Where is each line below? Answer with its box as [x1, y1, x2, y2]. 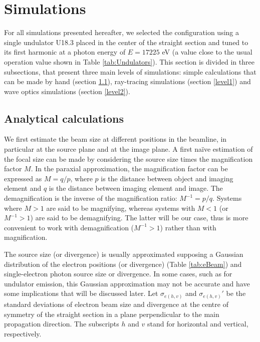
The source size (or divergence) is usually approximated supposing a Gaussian [4, 249, 243, 259]
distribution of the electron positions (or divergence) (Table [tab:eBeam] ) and [4, 258, 242, 269]
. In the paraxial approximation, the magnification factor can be [31, 163, 228, 174]
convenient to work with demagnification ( [4, 222, 134, 232]
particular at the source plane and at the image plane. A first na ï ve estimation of [4, 144, 253, 154]
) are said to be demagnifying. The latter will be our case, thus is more [30, 212, 248, 223]
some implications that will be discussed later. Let [4, 288, 158, 298]
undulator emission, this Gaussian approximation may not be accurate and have [4, 278, 250, 288]
